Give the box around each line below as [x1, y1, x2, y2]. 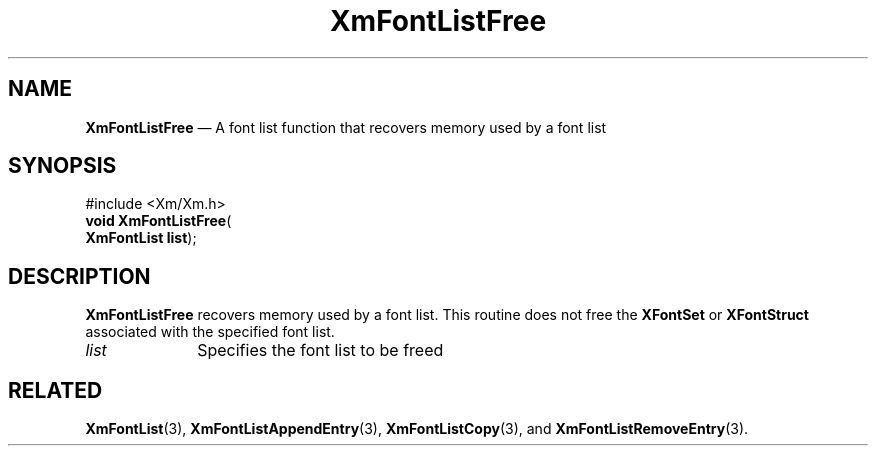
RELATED [8, 377, 103, 403]
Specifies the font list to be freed [197, 340, 444, 361]
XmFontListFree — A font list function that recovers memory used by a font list [85, 118, 607, 136]
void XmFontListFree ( [85, 212, 232, 230]
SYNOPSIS [8, 153, 117, 179]
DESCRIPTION [8, 263, 151, 289]
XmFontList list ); [85, 229, 197, 247]
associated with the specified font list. [85, 323, 335, 341]
